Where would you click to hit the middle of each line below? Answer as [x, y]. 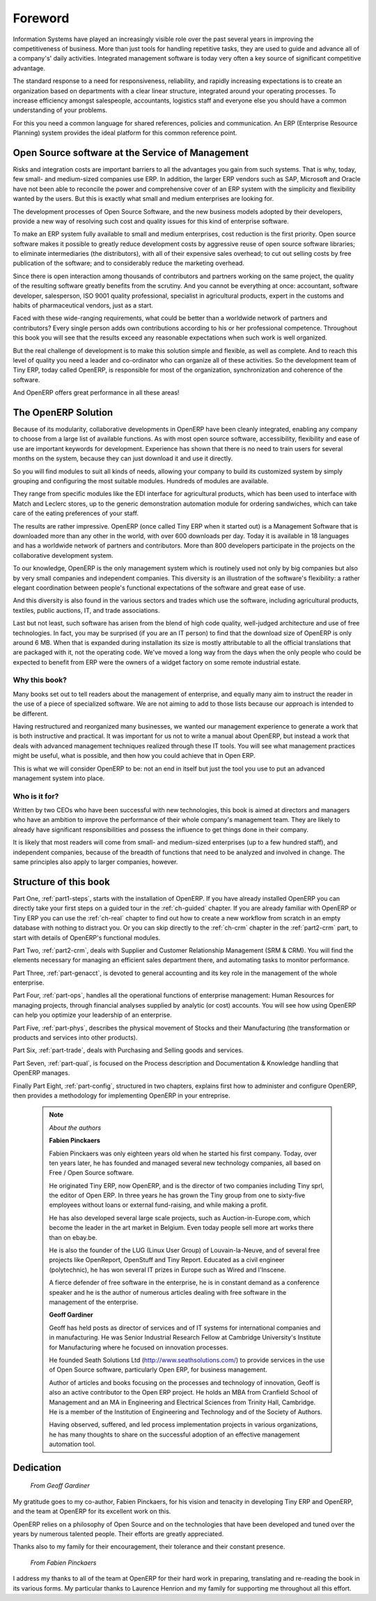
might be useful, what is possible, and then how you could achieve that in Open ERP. [134, 756]
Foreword [41, 18]
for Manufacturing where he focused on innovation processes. [139, 1347]
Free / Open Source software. [92, 1173]
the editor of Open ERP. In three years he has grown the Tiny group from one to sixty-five [177, 1195]
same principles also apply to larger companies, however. [95, 862]
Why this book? [40, 680]
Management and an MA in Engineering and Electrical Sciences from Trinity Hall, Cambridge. [182, 1402]
